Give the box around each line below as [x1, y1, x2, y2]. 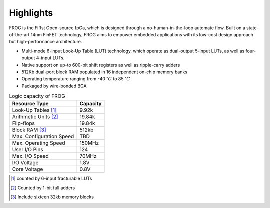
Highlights [9, 7, 53, 18]
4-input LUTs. [36, 55, 65, 61]
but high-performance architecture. [9, 39, 82, 45]
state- [246, 25, 259, 31]
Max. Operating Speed [12, 140, 65, 147]
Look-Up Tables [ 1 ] [12, 107, 57, 114]
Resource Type [12, 100, 49, 107]
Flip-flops [12, 120, 35, 127]
